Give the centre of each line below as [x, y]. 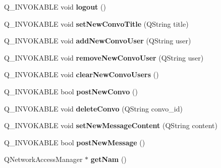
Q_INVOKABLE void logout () [55, 7]
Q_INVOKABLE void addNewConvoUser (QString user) [98, 41]
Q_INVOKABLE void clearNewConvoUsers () [81, 74]
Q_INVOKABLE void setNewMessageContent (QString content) [111, 125]
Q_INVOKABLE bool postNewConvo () [71, 91]
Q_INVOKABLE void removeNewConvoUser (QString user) [104, 57]
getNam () [108, 159]
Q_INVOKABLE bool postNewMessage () [75, 142]
